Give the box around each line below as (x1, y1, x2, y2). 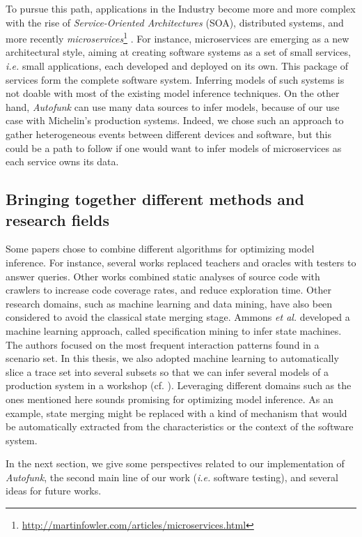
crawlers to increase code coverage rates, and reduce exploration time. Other (6, 282, 331, 297)
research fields (6, 209, 109, 230)
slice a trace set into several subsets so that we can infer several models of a (6, 364, 329, 379)
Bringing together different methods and (6, 188, 304, 210)
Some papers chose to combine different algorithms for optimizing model (6, 241, 315, 256)
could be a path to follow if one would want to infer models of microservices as (6, 140, 342, 155)
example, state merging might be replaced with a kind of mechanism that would (6, 405, 347, 420)
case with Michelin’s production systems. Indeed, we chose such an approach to (6, 113, 344, 128)
